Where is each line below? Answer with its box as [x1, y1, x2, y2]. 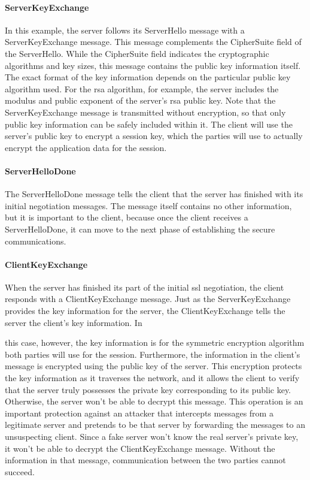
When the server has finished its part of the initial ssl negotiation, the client [5, 280, 284, 293]
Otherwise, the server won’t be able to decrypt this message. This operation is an [5, 395, 303, 407]
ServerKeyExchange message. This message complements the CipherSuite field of [5, 35, 302, 48]
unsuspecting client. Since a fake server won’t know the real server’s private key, [5, 430, 299, 443]
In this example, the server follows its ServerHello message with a [5, 23, 245, 36]
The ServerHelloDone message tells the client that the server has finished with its [5, 188, 303, 200]
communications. [5, 234, 66, 247]
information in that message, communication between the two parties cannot [5, 454, 286, 466]
